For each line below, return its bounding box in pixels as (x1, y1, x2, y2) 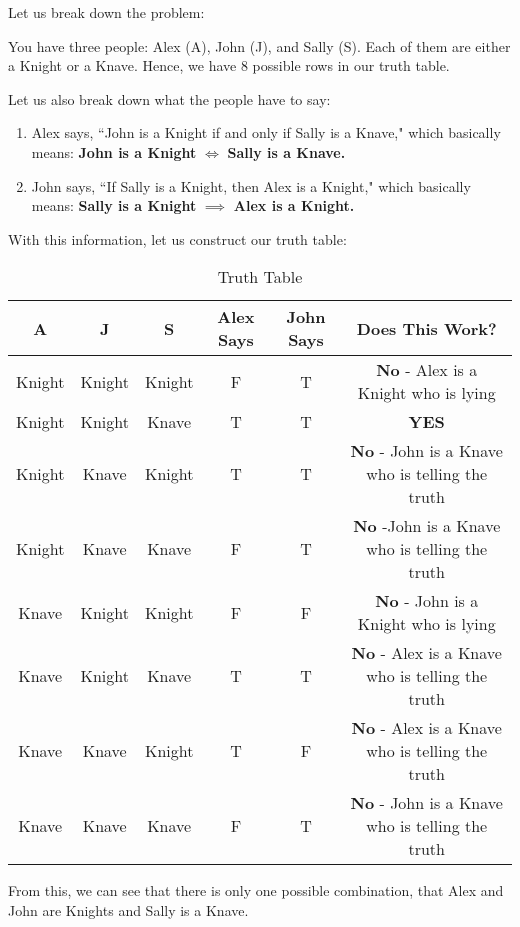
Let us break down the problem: (8, 2, 205, 22)
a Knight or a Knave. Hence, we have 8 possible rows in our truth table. (8, 55, 450, 76)
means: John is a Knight (31, 141, 197, 162)
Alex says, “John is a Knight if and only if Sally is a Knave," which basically (31, 122, 501, 143)
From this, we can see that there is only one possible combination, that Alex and (8, 880, 504, 901)
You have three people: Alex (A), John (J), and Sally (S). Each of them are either (8, 35, 511, 56)
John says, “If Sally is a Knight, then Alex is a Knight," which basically (31, 175, 471, 196)
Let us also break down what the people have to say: (8, 88, 331, 109)
